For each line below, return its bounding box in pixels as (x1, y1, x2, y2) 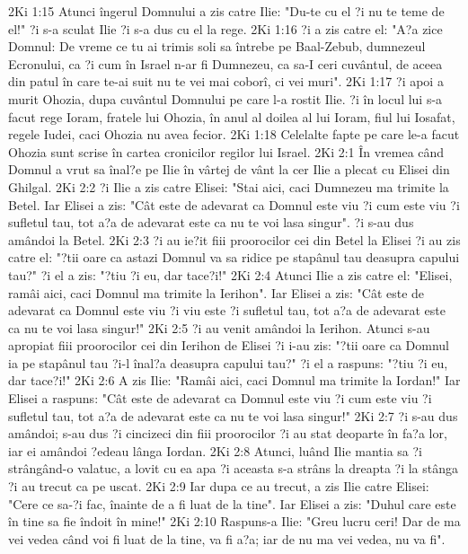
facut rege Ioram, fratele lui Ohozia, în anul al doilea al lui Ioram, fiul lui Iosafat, (8, 107, 455, 126)
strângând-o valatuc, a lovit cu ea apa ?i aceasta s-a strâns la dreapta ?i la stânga (8, 459, 459, 478)
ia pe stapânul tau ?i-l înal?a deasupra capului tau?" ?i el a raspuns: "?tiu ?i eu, (8, 353, 448, 372)
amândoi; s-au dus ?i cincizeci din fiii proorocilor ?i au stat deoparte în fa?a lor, (8, 424, 447, 443)
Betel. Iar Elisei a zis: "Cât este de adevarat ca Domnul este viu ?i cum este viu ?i (8, 195, 460, 214)
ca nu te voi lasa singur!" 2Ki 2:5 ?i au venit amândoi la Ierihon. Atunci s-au (8, 318, 430, 337)
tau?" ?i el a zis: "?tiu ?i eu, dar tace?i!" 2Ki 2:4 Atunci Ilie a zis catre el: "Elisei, (8, 265, 453, 284)
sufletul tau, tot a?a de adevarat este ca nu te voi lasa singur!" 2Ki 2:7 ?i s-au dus (8, 406, 458, 425)
